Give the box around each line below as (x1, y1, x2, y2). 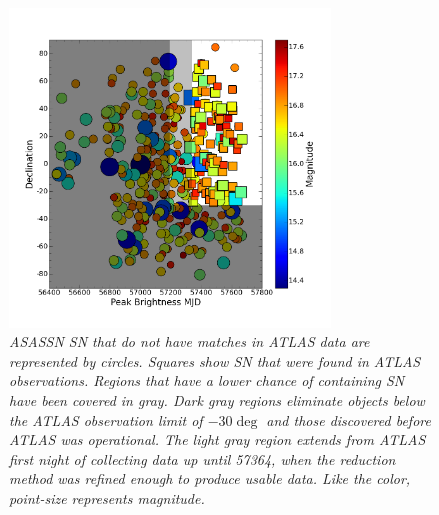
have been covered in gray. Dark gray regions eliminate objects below (9, 390, 425, 411)
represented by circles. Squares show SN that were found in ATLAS (9, 350, 421, 371)
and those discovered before (266, 409, 431, 430)
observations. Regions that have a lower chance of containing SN (9, 370, 405, 391)
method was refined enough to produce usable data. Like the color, (9, 468, 411, 489)
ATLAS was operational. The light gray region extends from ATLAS (9, 429, 426, 450)
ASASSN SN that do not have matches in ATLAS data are (9, 331, 370, 352)
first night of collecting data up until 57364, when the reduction (9, 448, 396, 469)
